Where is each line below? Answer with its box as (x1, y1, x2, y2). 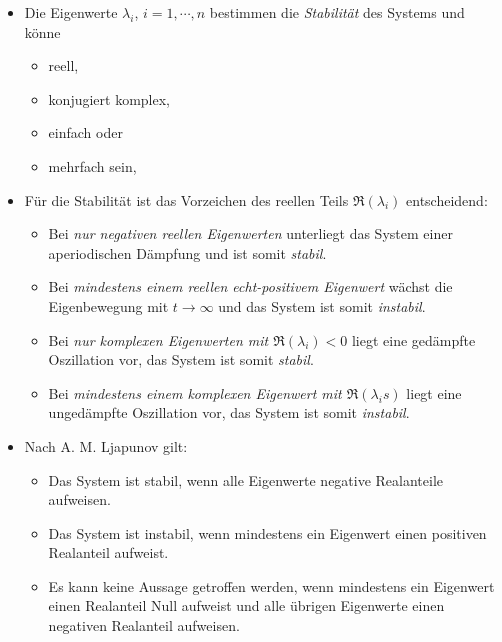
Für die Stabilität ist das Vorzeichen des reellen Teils (24, 189, 349, 210)
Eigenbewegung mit (48, 295, 169, 316)
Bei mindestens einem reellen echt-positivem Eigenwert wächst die (48, 276, 453, 297)
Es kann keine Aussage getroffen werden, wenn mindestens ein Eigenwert (48, 575, 495, 596)
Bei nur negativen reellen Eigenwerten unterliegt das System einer (48, 223, 453, 244)
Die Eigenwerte (24, 2, 118, 22)
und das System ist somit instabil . (218, 295, 426, 316)
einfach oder (48, 122, 123, 143)
